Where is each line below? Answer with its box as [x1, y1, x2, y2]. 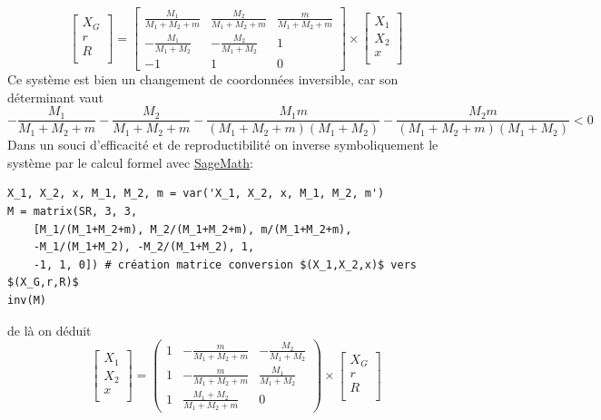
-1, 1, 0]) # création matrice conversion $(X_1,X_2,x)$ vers [33, 258, 418, 271]
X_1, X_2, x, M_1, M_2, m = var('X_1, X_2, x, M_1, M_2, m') [7, 187, 385, 200]
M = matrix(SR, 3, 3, [7, 205, 138, 219]
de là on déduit [7, 320, 92, 339]
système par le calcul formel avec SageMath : [7, 152, 253, 171]
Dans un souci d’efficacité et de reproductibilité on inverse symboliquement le [7, 135, 438, 154]
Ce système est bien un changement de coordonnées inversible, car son [7, 70, 399, 88]
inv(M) [7, 294, 46, 307]
